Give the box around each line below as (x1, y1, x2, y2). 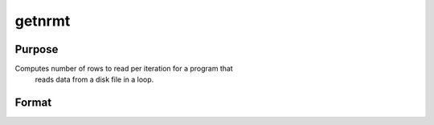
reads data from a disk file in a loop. (35, 75, 154, 84)
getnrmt (14, 12, 71, 30)
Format (14, 96, 52, 110)
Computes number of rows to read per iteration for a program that (14, 64, 233, 74)
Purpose (14, 42, 59, 56)
